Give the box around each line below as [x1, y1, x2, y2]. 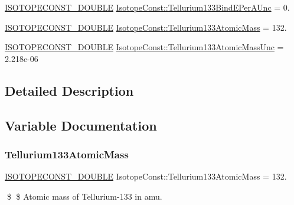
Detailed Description [5, 81, 134, 99]
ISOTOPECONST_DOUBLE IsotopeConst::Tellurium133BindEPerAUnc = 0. [5, 1, 290, 13]
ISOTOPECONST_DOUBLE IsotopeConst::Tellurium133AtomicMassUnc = [5, 41, 284, 53]
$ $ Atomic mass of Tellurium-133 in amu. [6, 190, 162, 202]
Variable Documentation [5, 116, 157, 134]
